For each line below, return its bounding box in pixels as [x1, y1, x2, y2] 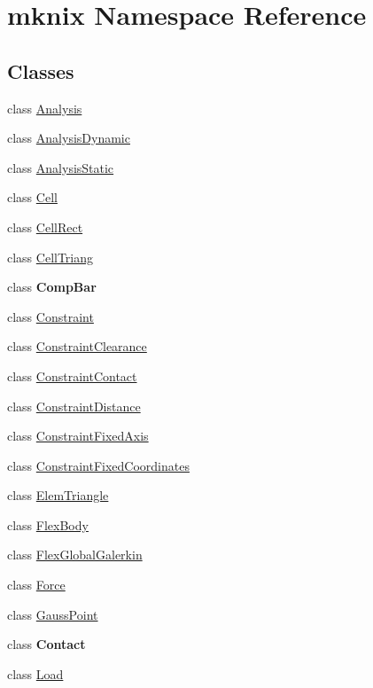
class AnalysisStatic [7, 158, 114, 176]
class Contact [7, 635, 86, 653]
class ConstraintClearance [7, 337, 147, 356]
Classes [7, 57, 74, 84]
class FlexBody [7, 515, 89, 534]
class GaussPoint [7, 605, 98, 623]
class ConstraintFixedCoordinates [7, 456, 190, 474]
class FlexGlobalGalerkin [7, 545, 143, 564]
